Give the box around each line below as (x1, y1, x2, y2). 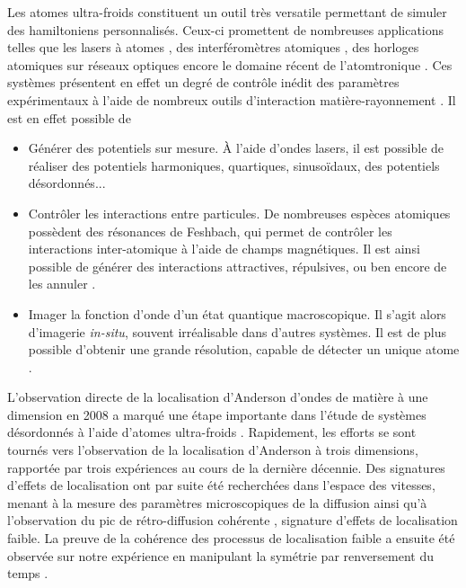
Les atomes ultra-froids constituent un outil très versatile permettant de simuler (7, 3, 447, 21)
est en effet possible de (7, 108, 131, 127)
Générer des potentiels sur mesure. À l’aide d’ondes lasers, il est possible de (28, 138, 444, 157)
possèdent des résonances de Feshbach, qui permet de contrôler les (28, 221, 392, 240)
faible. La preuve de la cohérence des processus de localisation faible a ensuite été (7, 529, 455, 548)
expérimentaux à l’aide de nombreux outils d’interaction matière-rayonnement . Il (7, 90, 456, 109)
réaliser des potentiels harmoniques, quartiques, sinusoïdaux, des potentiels (28, 156, 440, 174)
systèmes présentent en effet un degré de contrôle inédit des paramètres (7, 73, 400, 92)
